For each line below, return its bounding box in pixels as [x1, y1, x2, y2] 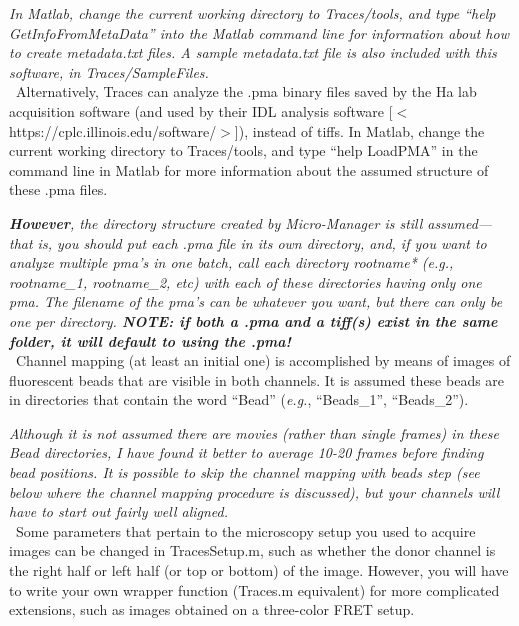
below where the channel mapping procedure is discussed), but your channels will [9, 481, 500, 502]
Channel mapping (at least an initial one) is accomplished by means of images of [15, 350, 511, 371]
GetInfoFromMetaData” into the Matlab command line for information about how [9, 22, 509, 43]
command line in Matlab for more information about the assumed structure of [9, 159, 489, 180]
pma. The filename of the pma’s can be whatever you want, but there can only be [9, 291, 503, 312]
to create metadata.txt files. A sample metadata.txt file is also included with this [9, 42, 497, 63]
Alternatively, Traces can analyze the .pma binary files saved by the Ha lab [15, 81, 477, 102]
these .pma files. [9, 179, 108, 200]
